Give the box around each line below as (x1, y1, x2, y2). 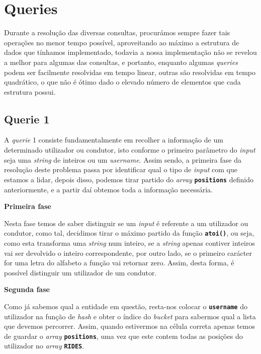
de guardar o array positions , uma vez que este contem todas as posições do (4, 330, 243, 341)
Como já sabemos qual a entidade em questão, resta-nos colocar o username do (4, 301, 247, 311)
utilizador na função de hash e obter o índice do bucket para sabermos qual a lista (4, 311, 256, 321)
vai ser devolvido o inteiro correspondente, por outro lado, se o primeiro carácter (4, 247, 252, 258)
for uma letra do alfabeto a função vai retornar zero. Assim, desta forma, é (4, 257, 234, 268)
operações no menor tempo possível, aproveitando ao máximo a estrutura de (4, 37, 239, 47)
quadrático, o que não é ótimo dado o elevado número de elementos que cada (4, 77, 241, 87)
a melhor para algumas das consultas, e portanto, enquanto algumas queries (4, 56, 238, 67)
